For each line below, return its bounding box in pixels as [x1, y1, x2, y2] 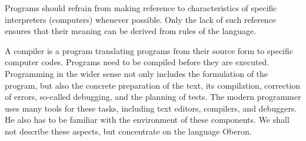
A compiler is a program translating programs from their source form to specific [5, 44, 293, 56]
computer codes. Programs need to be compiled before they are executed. [5, 56, 270, 68]
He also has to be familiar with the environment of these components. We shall [5, 113, 290, 126]
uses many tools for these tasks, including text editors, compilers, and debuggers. [5, 102, 297, 114]
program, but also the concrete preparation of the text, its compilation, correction [5, 79, 301, 91]
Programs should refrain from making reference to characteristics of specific [5, 2, 277, 14]
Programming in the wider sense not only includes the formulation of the [5, 67, 268, 79]
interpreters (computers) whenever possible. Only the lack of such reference [5, 13, 277, 25]
